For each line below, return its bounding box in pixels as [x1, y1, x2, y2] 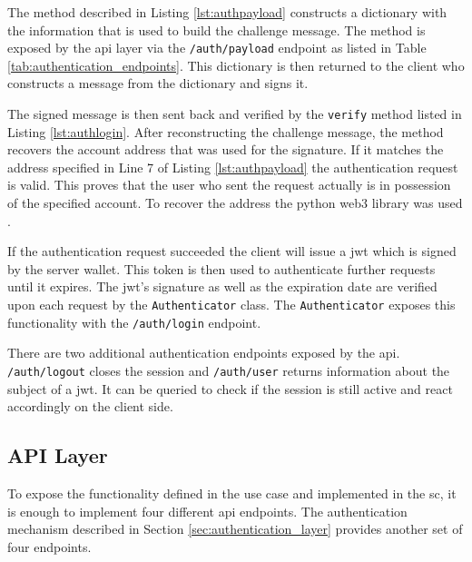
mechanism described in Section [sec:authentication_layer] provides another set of [7, 519, 463, 538]
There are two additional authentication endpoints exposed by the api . [7, 343, 400, 362]
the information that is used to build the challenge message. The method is [7, 20, 426, 39]
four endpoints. [7, 537, 92, 556]
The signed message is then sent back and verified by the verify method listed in [7, 104, 462, 123]
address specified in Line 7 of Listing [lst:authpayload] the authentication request [7, 157, 458, 176]
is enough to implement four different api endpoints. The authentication [7, 501, 408, 520]
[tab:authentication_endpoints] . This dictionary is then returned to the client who [7, 55, 465, 74]
